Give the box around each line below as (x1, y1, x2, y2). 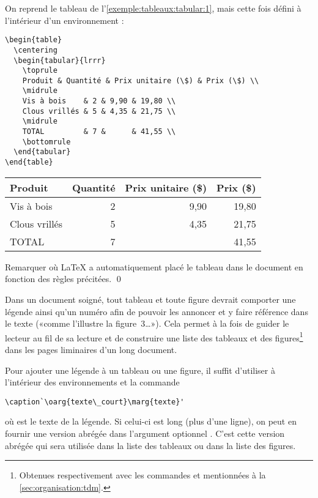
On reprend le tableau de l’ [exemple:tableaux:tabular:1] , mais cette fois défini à (5, 2, 301, 14)
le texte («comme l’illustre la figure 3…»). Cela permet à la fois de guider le (5, 317, 289, 330)
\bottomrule (22, 137, 71, 146)
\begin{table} (5, 35, 62, 45)
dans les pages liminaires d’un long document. (5, 343, 177, 355)
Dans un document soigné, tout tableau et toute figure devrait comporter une (5, 292, 296, 305)
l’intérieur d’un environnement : (5, 13, 124, 26)
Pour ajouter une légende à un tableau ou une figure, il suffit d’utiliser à (5, 363, 275, 376)
